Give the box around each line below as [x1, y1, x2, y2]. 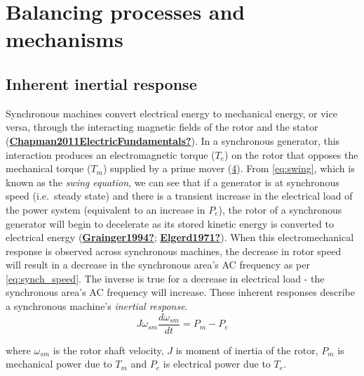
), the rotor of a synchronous [218, 202, 342, 216]
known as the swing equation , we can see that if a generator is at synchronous [6, 174, 339, 189]
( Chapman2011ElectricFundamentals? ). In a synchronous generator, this [6, 133, 340, 148]
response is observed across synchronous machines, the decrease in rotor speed [6, 243, 342, 258]
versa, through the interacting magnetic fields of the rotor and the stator [6, 119, 318, 134]
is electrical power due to [163, 356, 271, 371]
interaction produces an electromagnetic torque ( [6, 147, 215, 162]
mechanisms [6, 25, 123, 53]
